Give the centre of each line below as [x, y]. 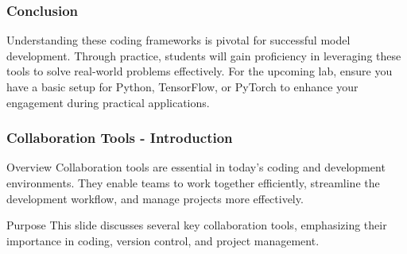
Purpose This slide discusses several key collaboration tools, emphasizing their [197, 225]
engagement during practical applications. [108, 102]
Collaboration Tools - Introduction [120, 138]
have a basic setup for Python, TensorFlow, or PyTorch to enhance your [182, 87]
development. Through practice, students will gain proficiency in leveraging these [204, 55]
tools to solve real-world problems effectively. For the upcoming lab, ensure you [200, 71]
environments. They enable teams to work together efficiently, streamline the [193, 183]
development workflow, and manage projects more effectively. [155, 198]
